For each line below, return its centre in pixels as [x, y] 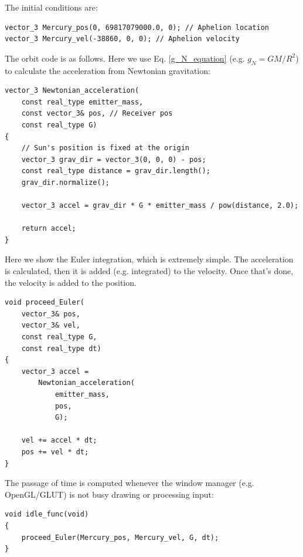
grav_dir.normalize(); [65, 182]
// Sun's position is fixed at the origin [105, 148]
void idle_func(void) [47, 514]
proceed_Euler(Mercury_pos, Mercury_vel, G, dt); [120, 537]
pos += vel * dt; [55, 452]
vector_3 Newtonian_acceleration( [72, 91]
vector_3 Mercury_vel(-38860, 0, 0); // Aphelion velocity [122, 39]
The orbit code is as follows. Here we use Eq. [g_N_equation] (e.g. [125, 58]
